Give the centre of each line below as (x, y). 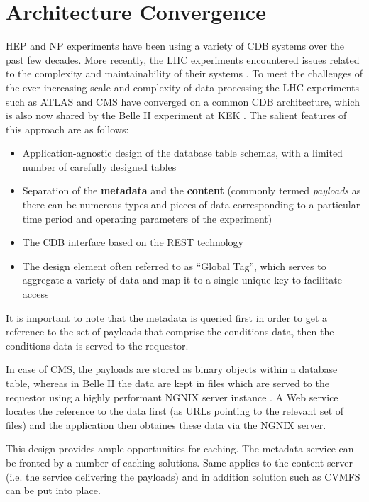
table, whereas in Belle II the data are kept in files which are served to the (167, 383)
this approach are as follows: (67, 129)
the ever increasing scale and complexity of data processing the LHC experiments (183, 87)
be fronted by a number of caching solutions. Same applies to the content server (179, 462)
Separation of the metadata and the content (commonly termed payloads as (192, 190)
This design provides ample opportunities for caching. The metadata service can (180, 448)
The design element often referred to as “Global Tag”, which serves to (174, 266)
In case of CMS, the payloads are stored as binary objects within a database (172, 369)
